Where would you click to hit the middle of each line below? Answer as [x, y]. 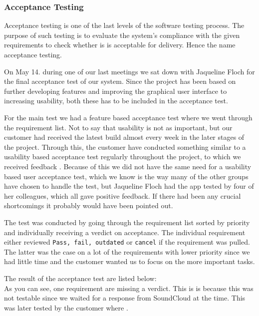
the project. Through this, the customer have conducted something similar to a [125, 147]
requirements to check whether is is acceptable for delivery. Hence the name [120, 45]
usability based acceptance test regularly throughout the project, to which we [123, 157]
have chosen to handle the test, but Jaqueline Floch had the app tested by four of [129, 186]
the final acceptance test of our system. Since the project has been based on [120, 81]
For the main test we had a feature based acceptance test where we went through [128, 117]
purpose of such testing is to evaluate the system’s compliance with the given [122, 35]
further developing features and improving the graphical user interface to [116, 91]
